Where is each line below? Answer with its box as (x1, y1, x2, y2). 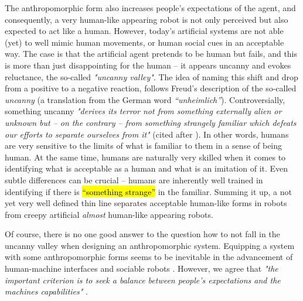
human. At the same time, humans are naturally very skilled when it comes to (5, 150, 286, 163)
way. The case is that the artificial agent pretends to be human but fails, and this (5, 47, 298, 60)
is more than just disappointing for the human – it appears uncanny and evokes (5, 59, 291, 71)
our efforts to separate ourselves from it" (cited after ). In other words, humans (5, 128, 289, 140)
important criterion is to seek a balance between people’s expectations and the (5, 273, 281, 286)
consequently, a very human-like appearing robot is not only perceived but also (5, 13, 288, 25)
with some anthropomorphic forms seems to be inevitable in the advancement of (5, 251, 293, 263)
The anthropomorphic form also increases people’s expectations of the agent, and (5, 2, 296, 13)
